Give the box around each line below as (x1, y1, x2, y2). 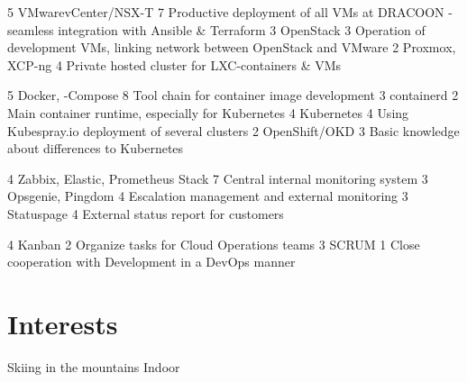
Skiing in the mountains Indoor (7, 357, 180, 376)
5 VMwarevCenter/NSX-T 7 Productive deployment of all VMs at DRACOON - (7, 3, 453, 21)
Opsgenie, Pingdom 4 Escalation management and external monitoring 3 (7, 186, 408, 205)
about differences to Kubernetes (7, 139, 184, 158)
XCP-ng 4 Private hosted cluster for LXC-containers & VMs (7, 55, 342, 74)
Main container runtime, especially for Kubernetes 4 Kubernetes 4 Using (7, 103, 409, 122)
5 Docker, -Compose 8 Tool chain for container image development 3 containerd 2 (7, 86, 459, 105)
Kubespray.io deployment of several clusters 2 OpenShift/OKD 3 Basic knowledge (7, 121, 460, 140)
